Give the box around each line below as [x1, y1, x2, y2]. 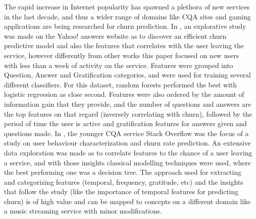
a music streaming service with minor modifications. [4, 206, 162, 216]
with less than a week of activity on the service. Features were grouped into [4, 60, 233, 70]
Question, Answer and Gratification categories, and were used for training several [4, 70, 251, 80]
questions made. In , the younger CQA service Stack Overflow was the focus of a [4, 128, 249, 138]
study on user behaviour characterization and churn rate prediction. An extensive [4, 138, 251, 148]
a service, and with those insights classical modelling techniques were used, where [4, 157, 251, 167]
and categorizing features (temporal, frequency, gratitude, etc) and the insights [4, 176, 244, 187]
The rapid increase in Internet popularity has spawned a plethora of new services [4, 1, 250, 11]
